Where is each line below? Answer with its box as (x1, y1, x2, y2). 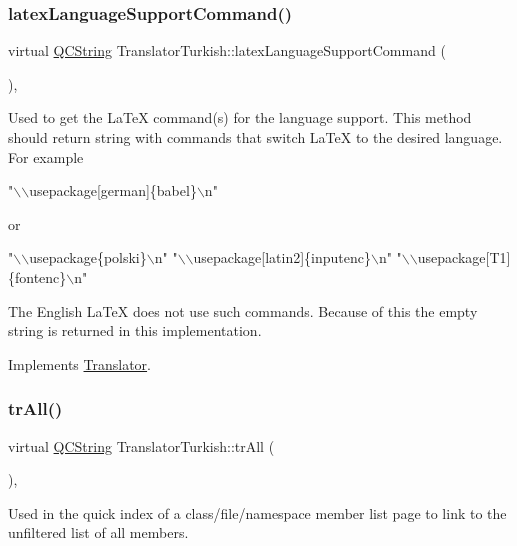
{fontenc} (8, 266, 67, 287)
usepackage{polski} (29, 247, 147, 268)
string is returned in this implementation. (8, 320, 262, 341)
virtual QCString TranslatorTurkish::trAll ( (8, 435, 275, 456)
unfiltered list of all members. (8, 522, 189, 543)
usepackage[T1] (417, 247, 511, 268)
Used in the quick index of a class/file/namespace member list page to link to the (8, 502, 507, 523)
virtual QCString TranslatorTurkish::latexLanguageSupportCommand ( (8, 40, 446, 61)
